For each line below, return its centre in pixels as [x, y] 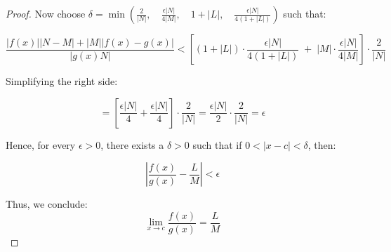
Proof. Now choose [46, 13]
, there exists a [132, 144]
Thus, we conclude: [47, 204]
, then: [322, 144]
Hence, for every [41, 144]
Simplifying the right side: [62, 81]
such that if [217, 144]
